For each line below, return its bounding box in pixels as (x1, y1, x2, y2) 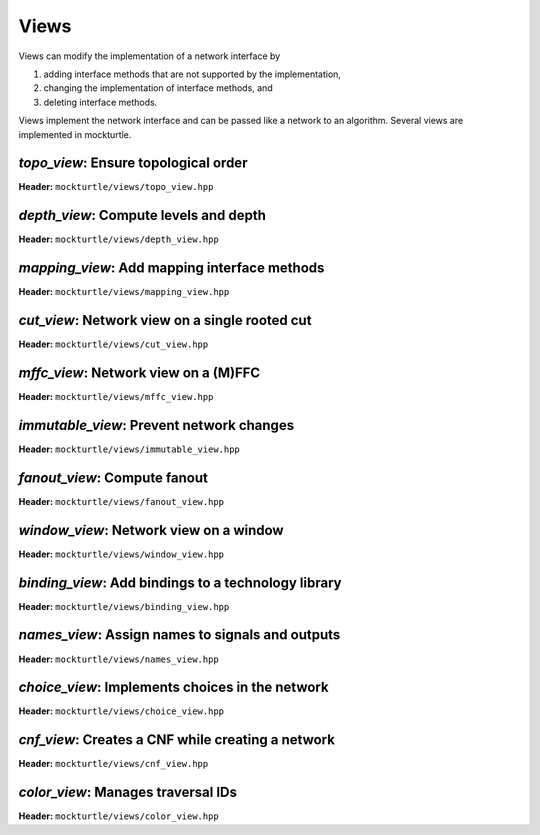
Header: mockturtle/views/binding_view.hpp (18, 600, 230, 612)
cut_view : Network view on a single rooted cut (18, 312, 312, 329)
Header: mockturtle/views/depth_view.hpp (18, 233, 219, 245)
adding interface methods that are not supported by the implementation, (43, 68, 342, 80)
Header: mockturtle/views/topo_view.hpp (18, 181, 214, 193)
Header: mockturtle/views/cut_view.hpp (18, 338, 209, 350)
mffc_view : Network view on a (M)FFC (18, 364, 261, 381)
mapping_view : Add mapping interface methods (18, 260, 325, 277)
